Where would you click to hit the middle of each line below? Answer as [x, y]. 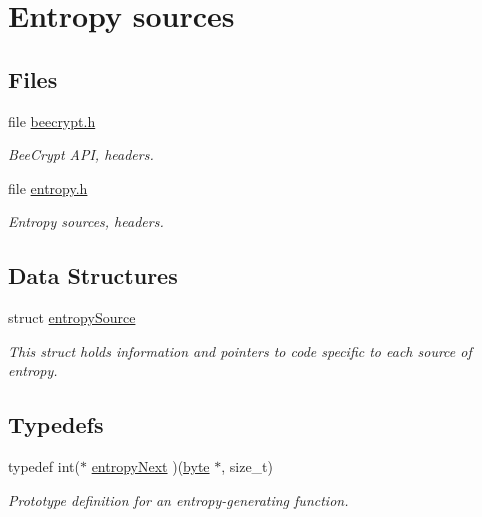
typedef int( [44, 466]
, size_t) [247, 466]
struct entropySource [72, 317]
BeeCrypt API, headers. [81, 154]
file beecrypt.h [52, 120]
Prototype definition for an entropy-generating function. [178, 499]
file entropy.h [48, 187]
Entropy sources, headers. [86, 221]
